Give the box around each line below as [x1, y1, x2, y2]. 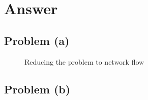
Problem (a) [4, 32, 70, 48]
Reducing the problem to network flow [24, 56, 144, 67]
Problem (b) [4, 81, 71, 96]
